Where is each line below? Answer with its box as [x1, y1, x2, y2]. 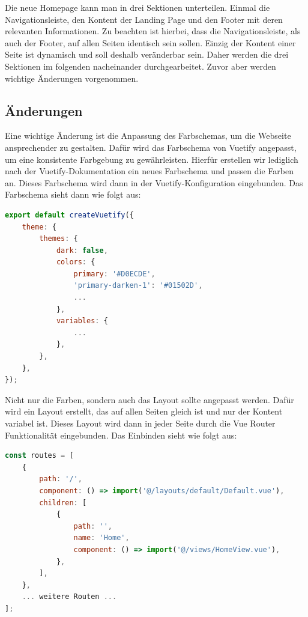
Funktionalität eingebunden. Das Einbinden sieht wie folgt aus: [5, 428, 237, 441]
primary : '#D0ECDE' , [73, 269, 156, 278]
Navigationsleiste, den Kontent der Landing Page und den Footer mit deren [5, 13, 283, 25]
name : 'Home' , [73, 533, 130, 543]
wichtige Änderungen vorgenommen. [5, 71, 139, 84]
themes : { [39, 234, 78, 243]
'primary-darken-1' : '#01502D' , [73, 281, 203, 290]
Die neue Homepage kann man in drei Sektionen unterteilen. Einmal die [5, 1, 270, 13]
